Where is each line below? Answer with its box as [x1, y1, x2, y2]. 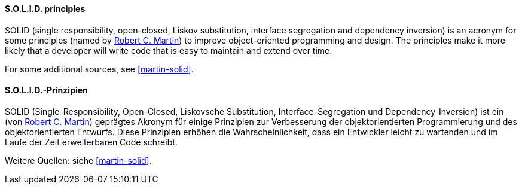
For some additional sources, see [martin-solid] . [5, 63, 194, 74]
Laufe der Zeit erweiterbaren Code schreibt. [5, 136, 178, 147]
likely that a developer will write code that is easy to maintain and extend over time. [5, 45, 332, 56]
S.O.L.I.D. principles [5, 4, 86, 14]
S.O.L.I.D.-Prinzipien [5, 85, 88, 96]
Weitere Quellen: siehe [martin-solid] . [5, 155, 152, 166]
